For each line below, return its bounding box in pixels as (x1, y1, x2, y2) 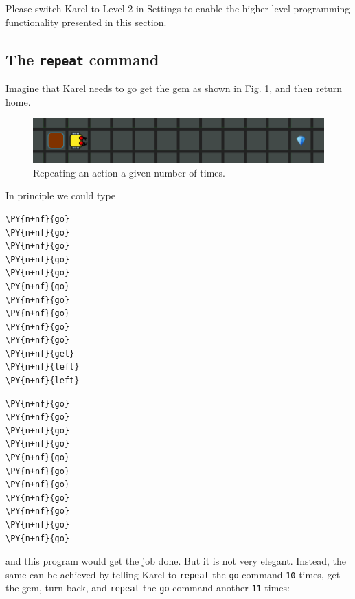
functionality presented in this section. (5, 14, 167, 29)
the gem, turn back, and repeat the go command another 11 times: (5, 580, 290, 595)
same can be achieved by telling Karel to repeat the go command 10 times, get (5, 567, 341, 581)
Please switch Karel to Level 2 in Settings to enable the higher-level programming (5, 1, 350, 15)
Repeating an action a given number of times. (33, 165, 225, 179)
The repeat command (5, 48, 159, 69)
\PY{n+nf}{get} (5, 348, 75, 359)
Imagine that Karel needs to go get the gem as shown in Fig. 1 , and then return (5, 80, 343, 95)
